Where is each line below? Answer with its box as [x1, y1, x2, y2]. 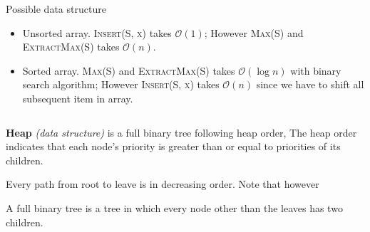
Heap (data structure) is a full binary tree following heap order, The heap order [6, 125, 357, 139]
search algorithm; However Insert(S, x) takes [22, 77, 220, 92]
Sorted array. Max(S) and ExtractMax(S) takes [22, 63, 235, 78]
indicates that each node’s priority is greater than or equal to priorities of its [6, 139, 341, 154]
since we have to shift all [256, 77, 364, 92]
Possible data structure [6, 1, 106, 16]
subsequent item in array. [22, 90, 133, 105]
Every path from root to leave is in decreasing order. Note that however [6, 176, 319, 191]
